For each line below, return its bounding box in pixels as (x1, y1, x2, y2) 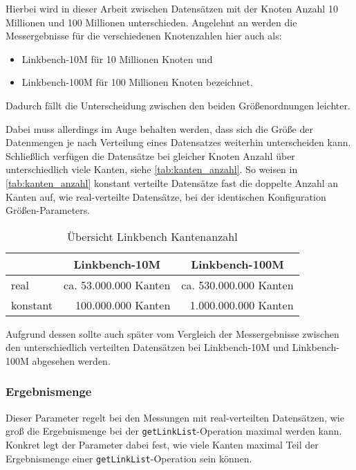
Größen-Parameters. (6, 203, 91, 217)
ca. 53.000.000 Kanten (64, 276, 171, 293)
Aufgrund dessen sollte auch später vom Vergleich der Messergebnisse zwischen (6, 326, 339, 341)
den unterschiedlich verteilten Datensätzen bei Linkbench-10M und (6, 340, 290, 354)
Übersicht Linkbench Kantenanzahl (66, 228, 238, 244)
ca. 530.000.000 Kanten (181, 276, 294, 293)
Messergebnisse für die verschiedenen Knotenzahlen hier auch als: (6, 28, 282, 43)
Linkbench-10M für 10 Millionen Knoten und (21, 51, 213, 66)
